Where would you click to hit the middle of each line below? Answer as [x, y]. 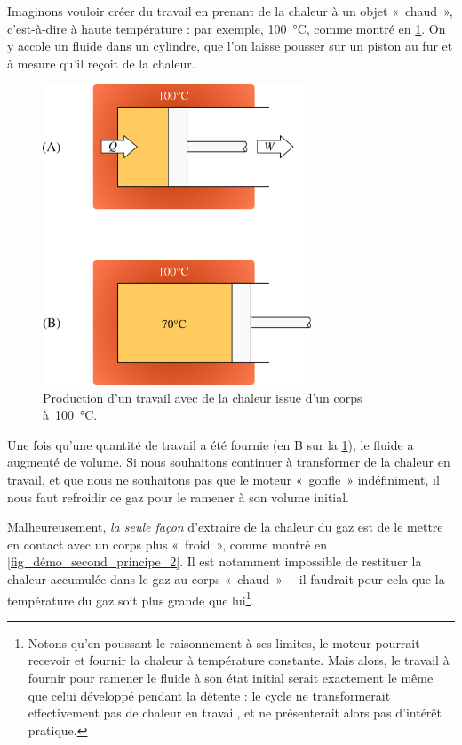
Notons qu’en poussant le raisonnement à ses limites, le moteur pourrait [224, 642]
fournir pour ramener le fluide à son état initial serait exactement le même [231, 677]
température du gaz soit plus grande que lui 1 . [131, 598]
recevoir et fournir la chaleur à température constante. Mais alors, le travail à [239, 660]
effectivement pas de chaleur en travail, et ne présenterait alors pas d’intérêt [235, 713]
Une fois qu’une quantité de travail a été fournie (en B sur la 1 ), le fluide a [211, 444]
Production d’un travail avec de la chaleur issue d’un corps [203, 397]
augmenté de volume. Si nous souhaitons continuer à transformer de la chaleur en [229, 462]
